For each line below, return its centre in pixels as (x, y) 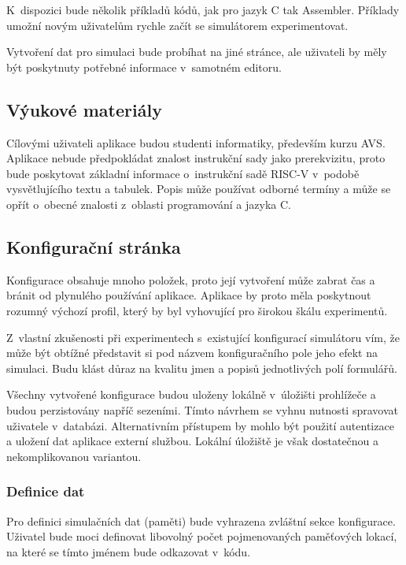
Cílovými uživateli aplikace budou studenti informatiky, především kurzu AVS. (196, 142)
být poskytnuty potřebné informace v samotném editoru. (144, 67)
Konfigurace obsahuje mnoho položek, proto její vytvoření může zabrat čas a (191, 279)
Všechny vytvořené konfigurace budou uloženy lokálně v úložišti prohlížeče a (191, 394)
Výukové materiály (84, 109)
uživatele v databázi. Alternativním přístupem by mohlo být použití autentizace (200, 425)
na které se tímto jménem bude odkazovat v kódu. (129, 551)
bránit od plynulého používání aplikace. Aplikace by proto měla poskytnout (189, 295)
